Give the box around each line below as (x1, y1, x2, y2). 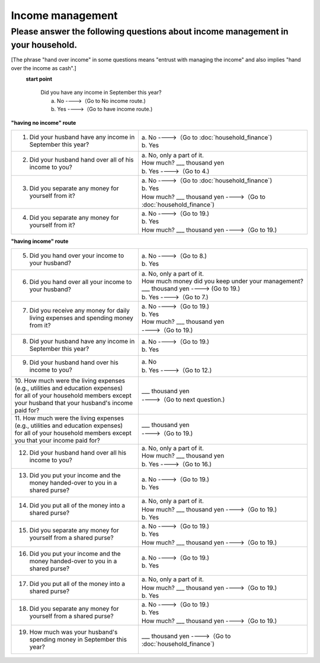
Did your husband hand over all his (29, 449, 127, 457)
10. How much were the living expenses (14, 377, 126, 385)
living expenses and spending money (29, 314, 133, 322)
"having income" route (11, 238, 69, 245)
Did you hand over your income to (29, 251, 124, 260)
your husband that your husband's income (14, 399, 133, 407)
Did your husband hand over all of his (29, 155, 134, 163)
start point (25, 75, 53, 83)
